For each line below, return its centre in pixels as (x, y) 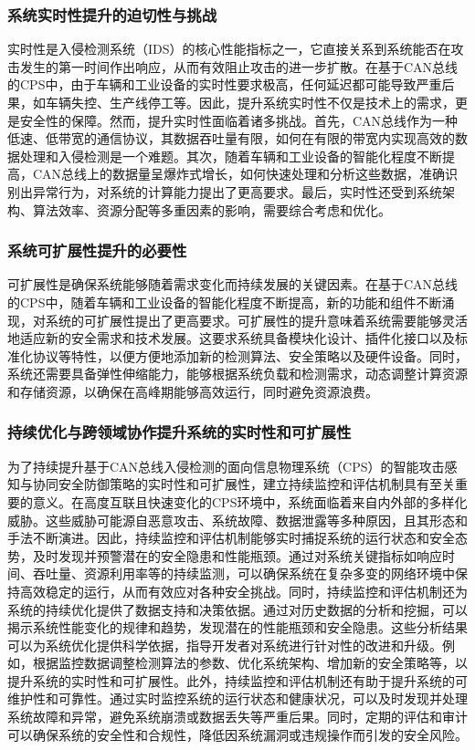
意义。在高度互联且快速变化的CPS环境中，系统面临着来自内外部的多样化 (250, 501)
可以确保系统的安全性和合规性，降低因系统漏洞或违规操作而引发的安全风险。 (237, 734)
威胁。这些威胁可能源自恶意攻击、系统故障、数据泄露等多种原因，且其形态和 (237, 520)
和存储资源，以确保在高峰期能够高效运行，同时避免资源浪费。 (193, 391)
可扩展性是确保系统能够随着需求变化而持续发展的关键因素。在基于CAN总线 (233, 284)
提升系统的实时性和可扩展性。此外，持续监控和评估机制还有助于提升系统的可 (237, 680)
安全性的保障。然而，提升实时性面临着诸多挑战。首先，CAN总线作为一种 (239, 120)
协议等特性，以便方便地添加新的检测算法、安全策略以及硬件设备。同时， (250, 355)
